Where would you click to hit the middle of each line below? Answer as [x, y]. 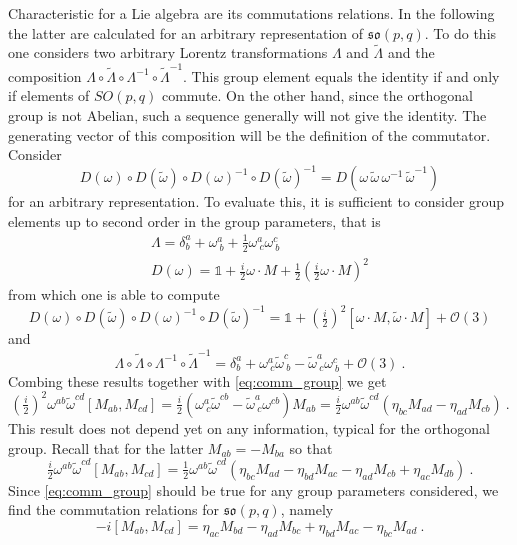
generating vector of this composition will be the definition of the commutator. [249, 134]
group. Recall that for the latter [106, 447]
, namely [307, 509]
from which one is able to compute [114, 294]
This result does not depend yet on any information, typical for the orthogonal [249, 427]
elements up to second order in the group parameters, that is [194, 220]
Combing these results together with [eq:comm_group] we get [197, 380]
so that [311, 447]
